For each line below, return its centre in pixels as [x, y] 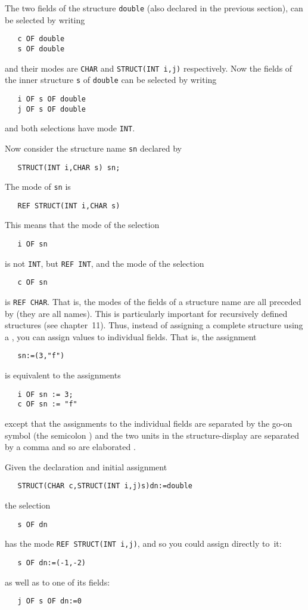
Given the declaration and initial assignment [86, 466]
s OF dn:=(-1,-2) [52, 563]
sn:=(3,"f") [41, 356]
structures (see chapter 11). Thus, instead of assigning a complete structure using [154, 325]
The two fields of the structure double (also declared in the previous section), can [154, 8]
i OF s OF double [52, 99]
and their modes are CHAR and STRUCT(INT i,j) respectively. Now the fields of [149, 68]
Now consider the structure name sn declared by [93, 148]
